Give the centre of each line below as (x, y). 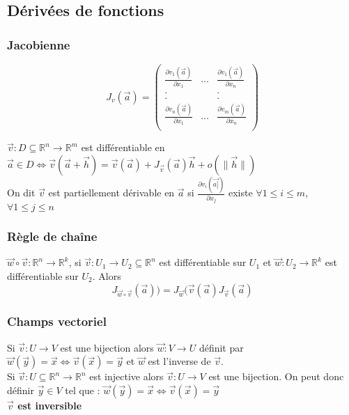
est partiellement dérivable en (111, 193)
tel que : (83, 390)
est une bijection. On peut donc (276, 376)
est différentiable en (123, 147)
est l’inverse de (179, 361)
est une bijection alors (107, 347)
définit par (221, 347)
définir (21, 390)
